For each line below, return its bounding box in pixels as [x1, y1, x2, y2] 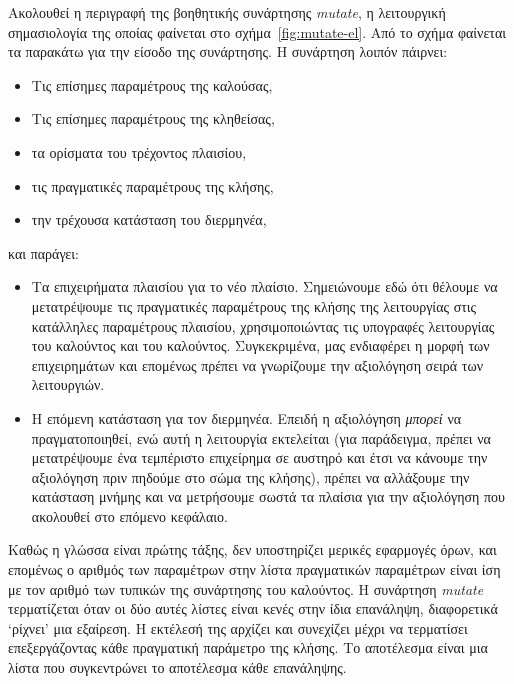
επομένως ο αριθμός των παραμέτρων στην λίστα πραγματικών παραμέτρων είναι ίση [8, 559, 501, 580]
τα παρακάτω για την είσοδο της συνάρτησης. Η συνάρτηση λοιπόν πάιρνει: [8, 41, 448, 62]
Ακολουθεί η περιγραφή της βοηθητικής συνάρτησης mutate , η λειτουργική [8, 2, 446, 22]
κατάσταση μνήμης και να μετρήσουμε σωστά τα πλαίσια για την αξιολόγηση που [31, 486, 505, 507]
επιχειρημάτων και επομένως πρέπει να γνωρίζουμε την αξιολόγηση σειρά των [31, 354, 483, 375]
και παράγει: [8, 242, 79, 263]
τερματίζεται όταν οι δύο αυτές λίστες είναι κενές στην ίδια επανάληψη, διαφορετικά [8, 598, 498, 619]
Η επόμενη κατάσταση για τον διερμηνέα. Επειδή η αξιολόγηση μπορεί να [31, 407, 462, 428]
